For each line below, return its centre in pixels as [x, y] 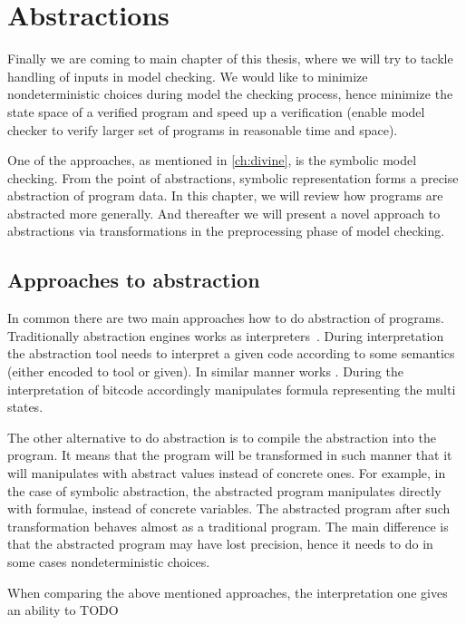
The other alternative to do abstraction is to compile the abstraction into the [222, 437]
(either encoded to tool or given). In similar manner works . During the [205, 371]
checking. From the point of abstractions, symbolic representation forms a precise [233, 177]
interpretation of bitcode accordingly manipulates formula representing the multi [232, 389]
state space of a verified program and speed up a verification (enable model [216, 111]
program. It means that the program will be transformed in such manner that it [230, 455]
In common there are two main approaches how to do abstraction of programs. [226, 318]
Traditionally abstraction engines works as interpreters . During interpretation [226, 335]
